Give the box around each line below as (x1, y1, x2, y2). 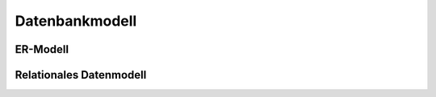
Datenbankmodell (15, 12, 137, 30)
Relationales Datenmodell (15, 68, 147, 82)
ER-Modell (15, 42, 69, 56)
